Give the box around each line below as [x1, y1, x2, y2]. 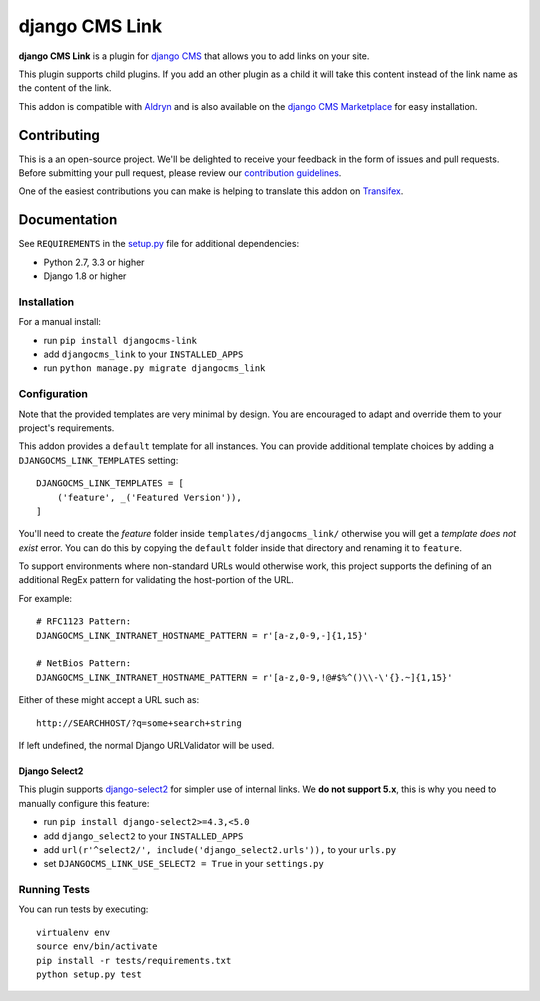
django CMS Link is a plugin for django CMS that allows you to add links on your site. [18, 50, 370, 62]
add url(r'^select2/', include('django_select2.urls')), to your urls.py [43, 843, 397, 855]
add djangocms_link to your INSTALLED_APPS [43, 348, 244, 360]
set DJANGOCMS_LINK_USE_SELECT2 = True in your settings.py [43, 858, 324, 870]
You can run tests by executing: [18, 903, 149, 915]
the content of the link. [18, 82, 112, 94]
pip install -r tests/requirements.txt [36, 955, 232, 966]
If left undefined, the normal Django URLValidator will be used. [18, 739, 275, 751]
